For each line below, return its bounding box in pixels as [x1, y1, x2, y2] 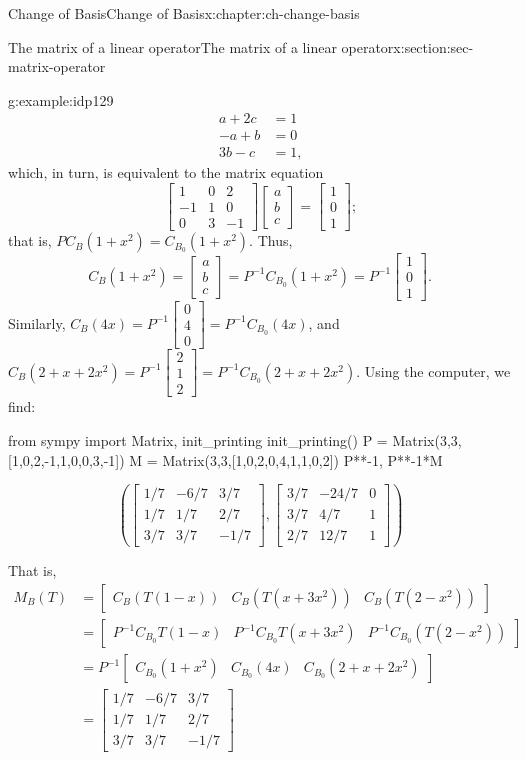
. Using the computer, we [356, 360, 511, 381]
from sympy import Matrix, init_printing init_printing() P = [8, 430, 388, 451]
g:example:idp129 [8, 89, 114, 110]
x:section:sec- [393, 36, 474, 57]
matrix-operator [8, 56, 106, 77]
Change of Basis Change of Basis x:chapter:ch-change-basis [8, 3, 360, 23]
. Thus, [249, 230, 293, 251]
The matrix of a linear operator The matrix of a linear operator [8, 36, 394, 57]
